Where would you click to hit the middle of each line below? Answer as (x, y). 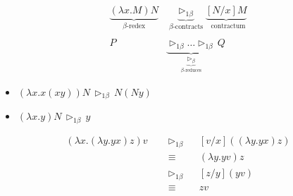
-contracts (188, 26)
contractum (228, 26)
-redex (136, 26)
